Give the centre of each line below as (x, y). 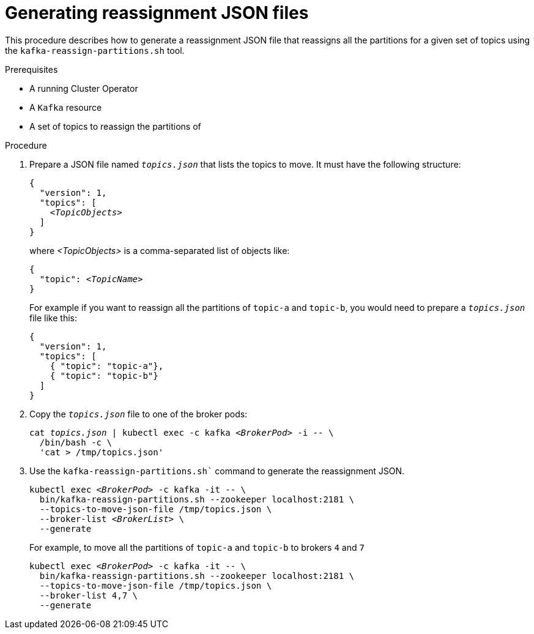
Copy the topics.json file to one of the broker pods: (139, 414)
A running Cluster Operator (84, 88)
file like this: (53, 318)
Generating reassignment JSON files (157, 13)
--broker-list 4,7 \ (89, 595)
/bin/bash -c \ (76, 442)
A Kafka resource (66, 107)
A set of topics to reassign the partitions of (115, 126)
